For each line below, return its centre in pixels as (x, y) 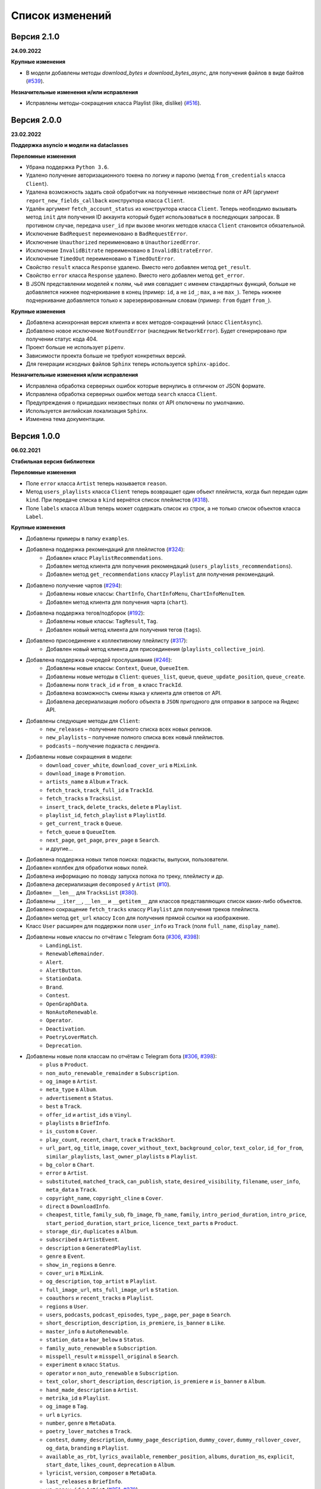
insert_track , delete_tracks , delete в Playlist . (114, 806)
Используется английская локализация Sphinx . (87, 411)
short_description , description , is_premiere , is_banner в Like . (136, 1323)
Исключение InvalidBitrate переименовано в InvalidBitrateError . (119, 250)
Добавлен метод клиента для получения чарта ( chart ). (117, 602)
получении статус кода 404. (62, 339)
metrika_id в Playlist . (78, 1398)
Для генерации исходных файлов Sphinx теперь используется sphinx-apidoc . (128, 364)
